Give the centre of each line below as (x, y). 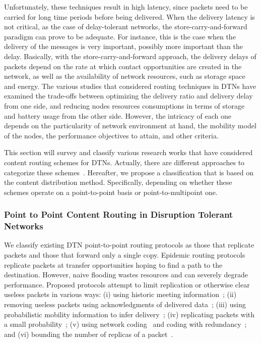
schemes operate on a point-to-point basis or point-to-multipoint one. (111, 192)
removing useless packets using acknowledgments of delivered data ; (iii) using (125, 304)
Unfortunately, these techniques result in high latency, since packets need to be (126, 7)
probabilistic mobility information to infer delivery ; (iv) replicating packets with (129, 314)
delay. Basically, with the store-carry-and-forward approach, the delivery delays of (130, 56)
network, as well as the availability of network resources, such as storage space (125, 76)
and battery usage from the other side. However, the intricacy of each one (118, 115)
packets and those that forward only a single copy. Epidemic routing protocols (125, 255)
